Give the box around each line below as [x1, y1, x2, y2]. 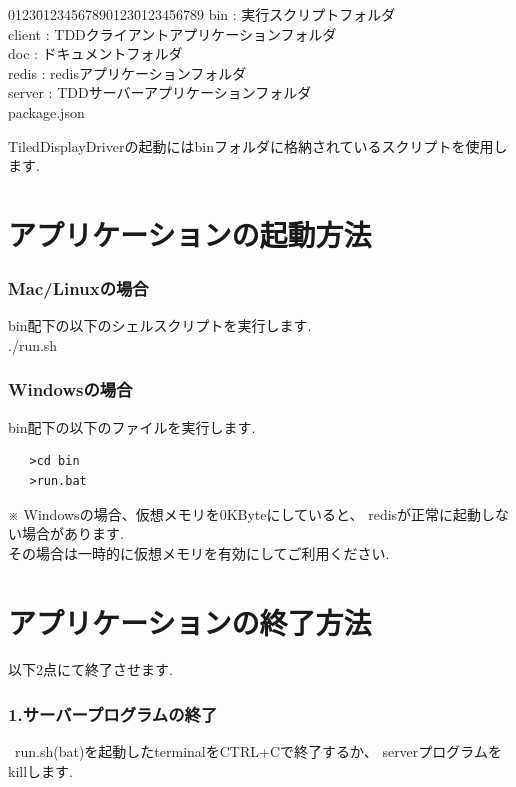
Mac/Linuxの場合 [8, 276, 149, 301]
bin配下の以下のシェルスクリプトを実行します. [8, 315, 312, 336]
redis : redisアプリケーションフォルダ [8, 62, 247, 83]
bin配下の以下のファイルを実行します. [8, 416, 256, 437]
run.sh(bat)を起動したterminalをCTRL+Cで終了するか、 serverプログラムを [14, 741, 502, 762]
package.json [8, 101, 85, 122]
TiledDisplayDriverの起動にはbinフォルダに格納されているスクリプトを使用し [8, 135, 508, 156]
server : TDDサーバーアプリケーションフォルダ [8, 82, 312, 103]
